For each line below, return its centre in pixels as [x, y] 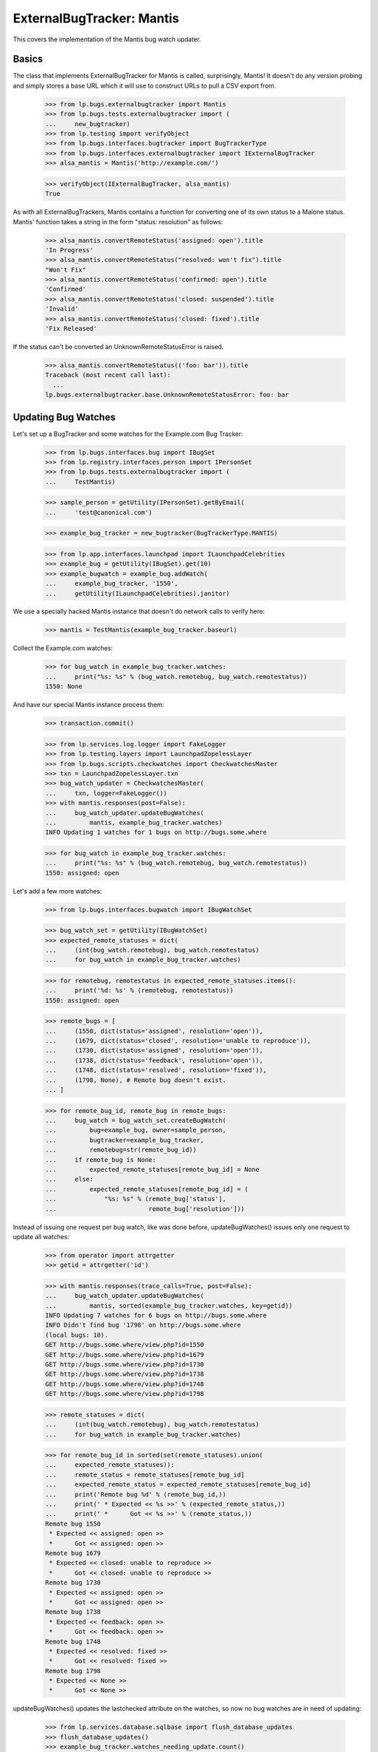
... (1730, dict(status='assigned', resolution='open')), [154, 1050]
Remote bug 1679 [73, 1553]
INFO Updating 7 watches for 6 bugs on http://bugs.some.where [156, 1315]
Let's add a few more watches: [57, 891]
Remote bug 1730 [73, 1583]
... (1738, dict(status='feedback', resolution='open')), [154, 1060]
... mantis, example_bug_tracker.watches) [134, 822]
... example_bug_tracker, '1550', [112, 584]
